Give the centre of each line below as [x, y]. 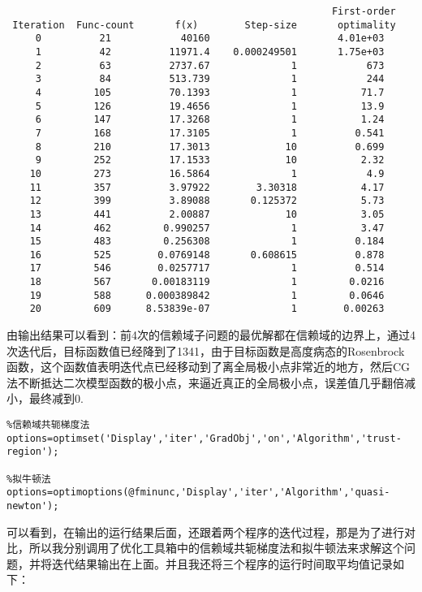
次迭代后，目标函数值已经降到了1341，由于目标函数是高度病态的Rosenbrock [206, 350]
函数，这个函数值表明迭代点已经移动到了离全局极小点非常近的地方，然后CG [209, 367]
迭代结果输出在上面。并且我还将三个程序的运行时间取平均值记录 [222, 563]
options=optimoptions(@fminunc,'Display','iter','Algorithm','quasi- [198, 493]
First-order [364, 11]
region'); [33, 452]
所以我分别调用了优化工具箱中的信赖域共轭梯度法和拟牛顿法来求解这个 [216, 548]
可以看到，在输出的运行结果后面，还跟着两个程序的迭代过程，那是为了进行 [205, 532]
